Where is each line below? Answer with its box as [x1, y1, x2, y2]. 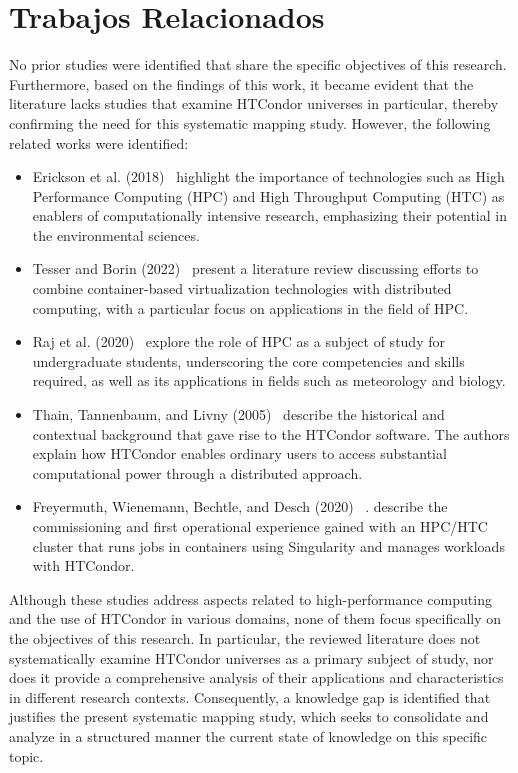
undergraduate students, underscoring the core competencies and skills [32, 350, 465, 371]
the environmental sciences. [32, 224, 200, 245]
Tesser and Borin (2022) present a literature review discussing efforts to [32, 258, 479, 279]
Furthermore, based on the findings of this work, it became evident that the [9, 73, 474, 94]
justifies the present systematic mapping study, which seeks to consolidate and [9, 706, 489, 727]
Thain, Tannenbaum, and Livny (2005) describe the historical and [32, 404, 445, 425]
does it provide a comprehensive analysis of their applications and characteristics [9, 667, 504, 688]
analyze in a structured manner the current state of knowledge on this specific [9, 725, 488, 746]
